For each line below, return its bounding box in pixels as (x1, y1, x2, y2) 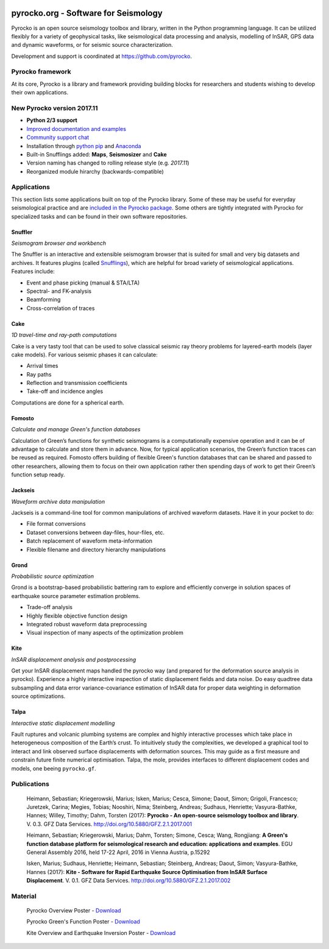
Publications (11, 780, 50, 788)
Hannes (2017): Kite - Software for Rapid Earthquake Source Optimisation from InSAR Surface (26, 868, 267, 875)
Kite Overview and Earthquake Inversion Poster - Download (26, 929, 176, 936)
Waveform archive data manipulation (11, 498, 105, 505)
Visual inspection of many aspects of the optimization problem (26, 629, 184, 637)
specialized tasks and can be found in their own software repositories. (11, 213, 188, 220)
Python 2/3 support (26, 116, 77, 124)
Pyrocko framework (11, 68, 71, 76)
